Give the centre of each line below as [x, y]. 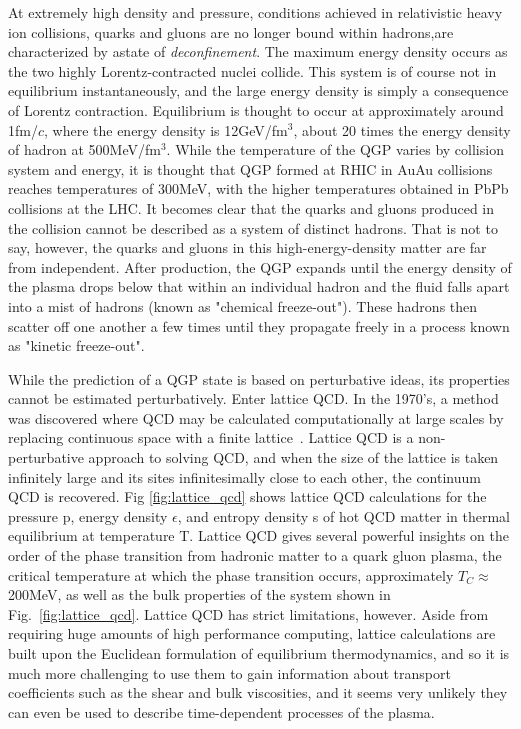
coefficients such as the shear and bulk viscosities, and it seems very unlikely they [258, 692]
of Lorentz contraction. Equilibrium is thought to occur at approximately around [256, 109]
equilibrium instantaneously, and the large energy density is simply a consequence [258, 90]
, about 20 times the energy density [402, 129]
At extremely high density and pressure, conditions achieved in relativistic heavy [255, 12]
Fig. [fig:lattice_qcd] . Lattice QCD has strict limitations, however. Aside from [248, 613]
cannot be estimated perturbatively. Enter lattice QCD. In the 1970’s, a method [253, 398]
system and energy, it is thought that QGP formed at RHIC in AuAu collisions [250, 168]
